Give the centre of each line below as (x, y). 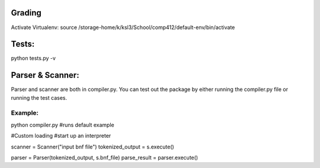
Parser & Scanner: (45, 75)
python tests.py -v (33, 58)
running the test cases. (39, 97)
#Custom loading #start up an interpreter (61, 136)
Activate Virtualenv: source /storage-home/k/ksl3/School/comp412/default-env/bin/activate (123, 27)
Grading (26, 13)
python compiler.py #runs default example (63, 125)
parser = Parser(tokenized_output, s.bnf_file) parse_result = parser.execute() (105, 158)
